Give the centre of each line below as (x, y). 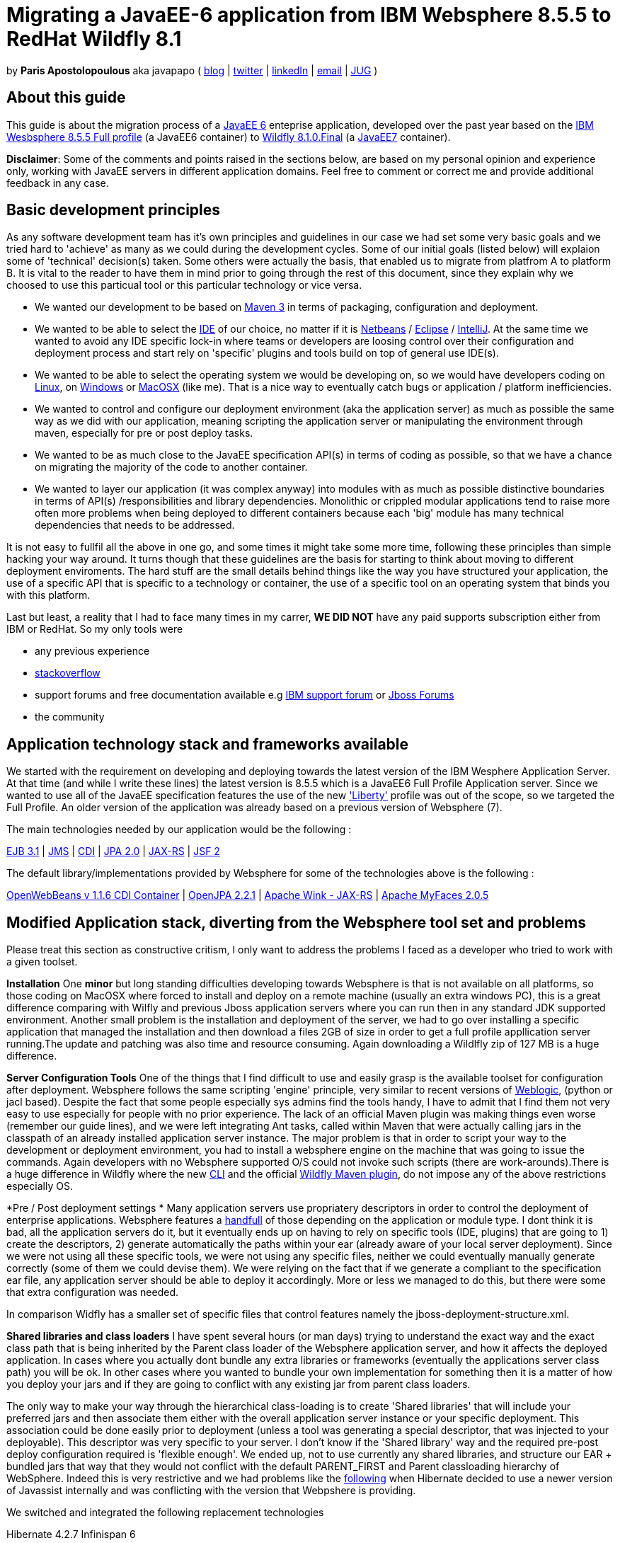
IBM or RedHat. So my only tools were (95, 629)
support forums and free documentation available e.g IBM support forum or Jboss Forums (245, 695)
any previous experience (92, 651)
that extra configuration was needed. (93, 1292)
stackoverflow (68, 673)
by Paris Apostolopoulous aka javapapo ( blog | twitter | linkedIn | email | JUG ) (192, 70)
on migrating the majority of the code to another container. (171, 467)
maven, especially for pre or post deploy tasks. (144, 433)
